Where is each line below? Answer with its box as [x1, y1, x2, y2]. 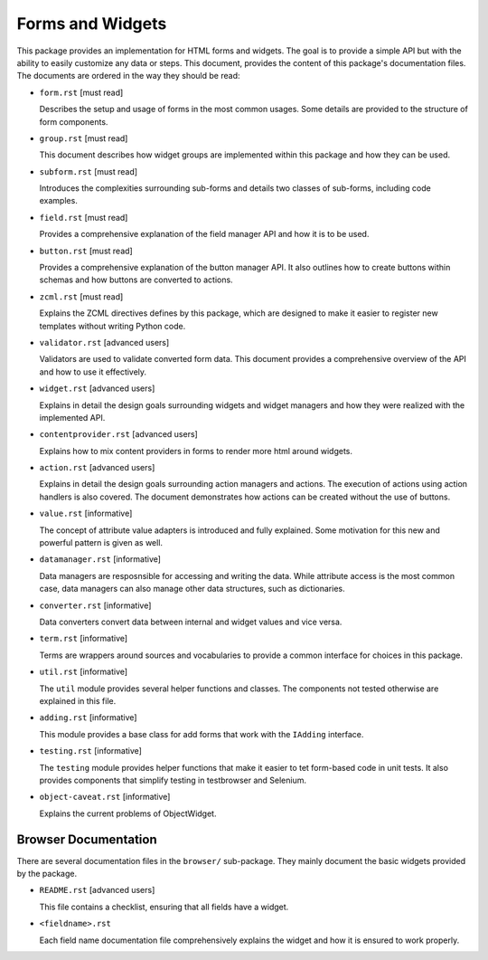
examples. [39, 195, 79, 206]
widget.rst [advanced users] [39, 383, 155, 394]
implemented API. [39, 412, 106, 423]
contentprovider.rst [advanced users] [39, 429, 198, 440]
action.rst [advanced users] [39, 462, 155, 473]
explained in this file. [39, 695, 117, 706]
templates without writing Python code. [39, 320, 186, 331]
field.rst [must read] [39, 212, 128, 223]
